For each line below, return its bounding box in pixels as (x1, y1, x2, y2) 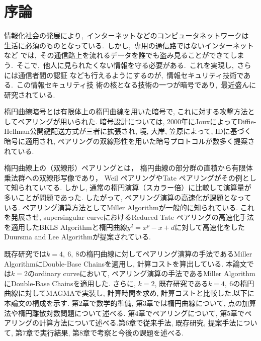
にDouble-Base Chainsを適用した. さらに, (4, 278, 136, 288)
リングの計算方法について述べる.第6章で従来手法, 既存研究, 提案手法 (11, 317, 236, 328)
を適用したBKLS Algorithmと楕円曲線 (4, 221, 127, 232)
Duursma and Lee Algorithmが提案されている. (4, 231, 151, 242)
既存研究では (4, 248, 46, 259)
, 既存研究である (154, 278, 208, 288)
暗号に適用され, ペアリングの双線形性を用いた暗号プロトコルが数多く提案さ (4, 136, 255, 146)
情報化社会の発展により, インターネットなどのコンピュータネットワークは (4, 30, 249, 41)
